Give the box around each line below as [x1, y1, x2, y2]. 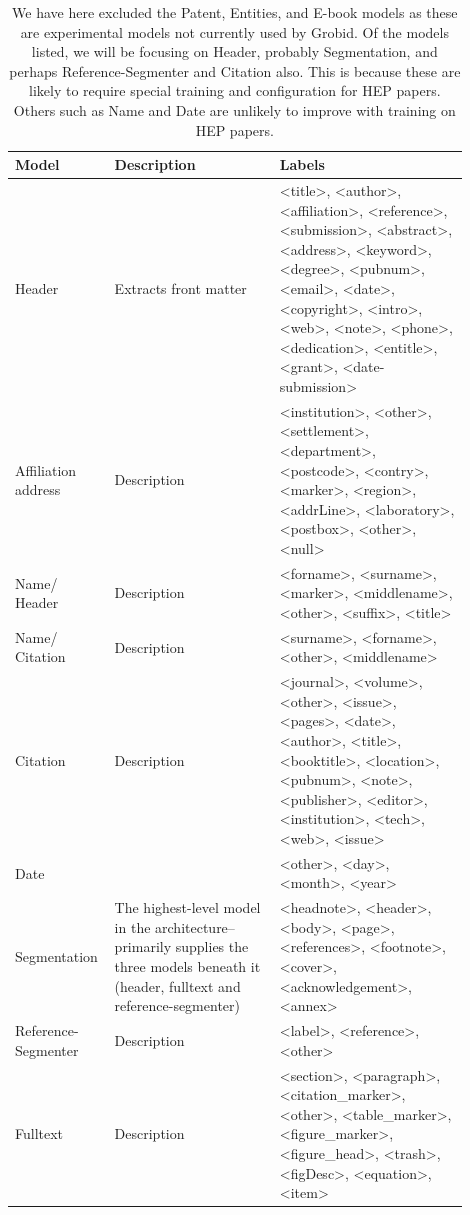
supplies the [175, 936, 249, 957]
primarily [114, 936, 172, 957]
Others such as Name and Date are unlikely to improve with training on [13, 99, 456, 120]
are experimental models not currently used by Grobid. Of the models [20, 21, 449, 42]
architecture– [155, 916, 235, 937]
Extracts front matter [114, 277, 247, 298]
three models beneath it [114, 956, 261, 977]
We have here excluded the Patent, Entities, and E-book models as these [12, 2, 458, 22]
